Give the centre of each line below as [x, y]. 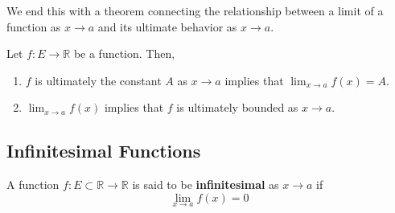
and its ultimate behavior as [167, 26]
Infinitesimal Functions [104, 151]
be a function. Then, [124, 53]
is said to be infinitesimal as [206, 184]
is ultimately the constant [98, 80]
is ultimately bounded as [237, 107]
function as [34, 26]
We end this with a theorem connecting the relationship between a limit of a [195, 10]
